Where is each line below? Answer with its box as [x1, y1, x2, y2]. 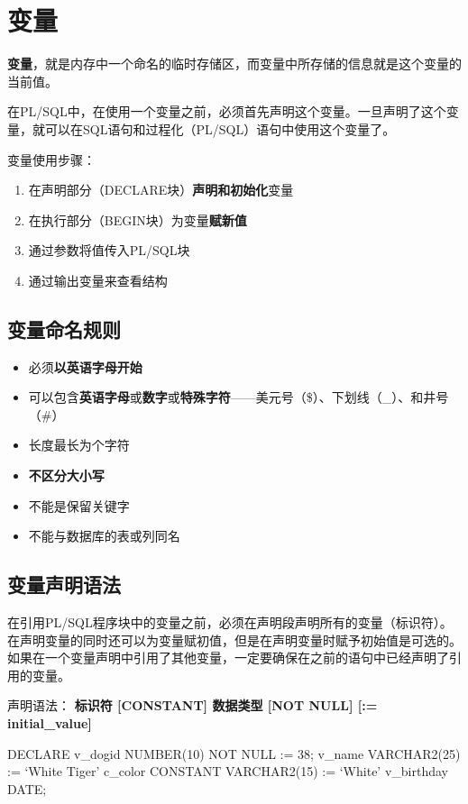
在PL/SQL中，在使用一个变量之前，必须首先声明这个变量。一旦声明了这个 [7, 102, 446, 121]
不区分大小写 [28, 466, 105, 485]
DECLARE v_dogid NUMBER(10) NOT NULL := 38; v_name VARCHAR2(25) [7, 744, 461, 763]
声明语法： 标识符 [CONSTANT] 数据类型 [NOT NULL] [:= [7, 696, 378, 715]
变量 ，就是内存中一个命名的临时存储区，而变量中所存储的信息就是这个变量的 [7, 54, 462, 73]
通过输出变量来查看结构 [28, 270, 168, 289]
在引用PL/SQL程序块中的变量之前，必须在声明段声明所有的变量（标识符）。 [7, 613, 453, 632]
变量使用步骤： [7, 150, 96, 169]
